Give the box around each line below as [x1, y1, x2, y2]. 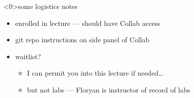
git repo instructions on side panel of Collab [15, 34, 150, 45]
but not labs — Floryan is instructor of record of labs [27, 84, 191, 95]
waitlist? [15, 51, 41, 61]
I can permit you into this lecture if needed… [27, 68, 163, 78]
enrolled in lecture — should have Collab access [15, 17, 161, 28]
